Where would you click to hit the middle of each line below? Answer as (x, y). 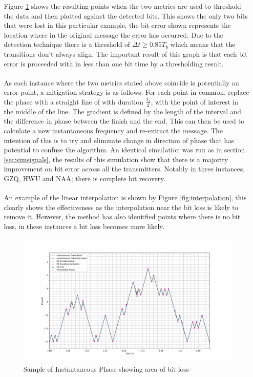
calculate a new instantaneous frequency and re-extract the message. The (113, 130)
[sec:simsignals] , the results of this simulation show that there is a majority (116, 159)
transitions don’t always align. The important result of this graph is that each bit (126, 53)
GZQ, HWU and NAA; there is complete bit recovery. (85, 178)
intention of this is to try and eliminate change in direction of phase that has (119, 140)
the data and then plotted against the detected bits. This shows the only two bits (126, 15)
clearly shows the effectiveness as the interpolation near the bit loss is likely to (121, 207)
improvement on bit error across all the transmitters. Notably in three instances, (125, 169)
